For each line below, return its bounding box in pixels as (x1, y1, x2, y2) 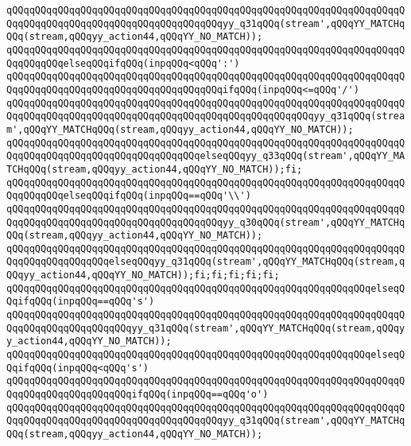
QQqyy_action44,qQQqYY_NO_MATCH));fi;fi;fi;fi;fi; (6, 270, 280, 281)
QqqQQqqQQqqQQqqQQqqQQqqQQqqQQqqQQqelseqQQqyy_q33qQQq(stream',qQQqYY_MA (6, 150, 405, 162)
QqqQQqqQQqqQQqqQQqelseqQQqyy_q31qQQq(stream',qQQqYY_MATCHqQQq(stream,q (6, 256, 405, 268)
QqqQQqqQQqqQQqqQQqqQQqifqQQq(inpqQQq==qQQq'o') (6, 389, 269, 401)
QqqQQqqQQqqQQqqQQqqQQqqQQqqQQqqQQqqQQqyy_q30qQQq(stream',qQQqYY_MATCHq (6, 216, 405, 228)
